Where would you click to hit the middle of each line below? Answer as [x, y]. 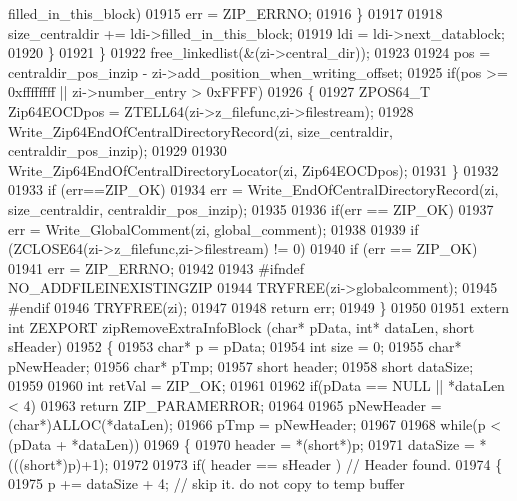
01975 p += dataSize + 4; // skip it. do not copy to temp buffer [206, 483]
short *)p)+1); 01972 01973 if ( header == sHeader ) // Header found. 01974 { [263, 463]
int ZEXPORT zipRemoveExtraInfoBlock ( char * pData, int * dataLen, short [241, 326]
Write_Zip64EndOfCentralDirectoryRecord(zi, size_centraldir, [200, 130]
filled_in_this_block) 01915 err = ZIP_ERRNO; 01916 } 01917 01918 [225, 13]
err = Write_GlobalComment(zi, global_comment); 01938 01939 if [213, 228]
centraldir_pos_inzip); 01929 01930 [117, 150]
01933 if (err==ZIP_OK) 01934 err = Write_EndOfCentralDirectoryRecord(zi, [253, 189]
